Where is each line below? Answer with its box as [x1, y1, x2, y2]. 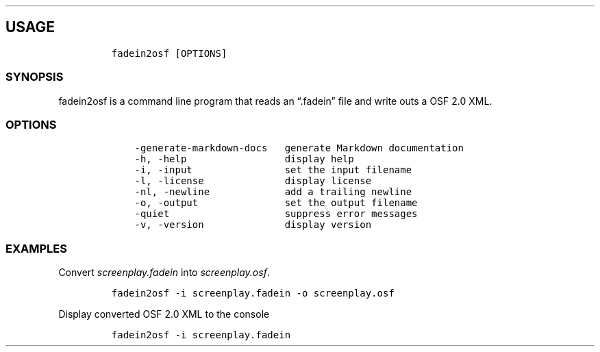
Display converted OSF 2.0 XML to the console [58, 308, 270, 320]
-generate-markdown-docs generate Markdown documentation [134, 142, 464, 154]
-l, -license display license [134, 175, 372, 187]
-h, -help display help [134, 153, 354, 165]
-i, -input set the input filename [134, 164, 412, 176]
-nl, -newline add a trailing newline [134, 186, 412, 198]
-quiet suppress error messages [134, 208, 418, 220]
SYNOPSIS [5, 70, 64, 84]
